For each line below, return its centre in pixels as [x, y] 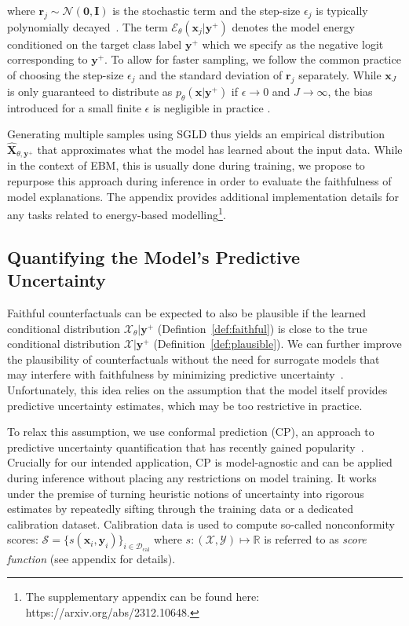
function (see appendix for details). [91, 558]
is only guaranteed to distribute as [90, 91]
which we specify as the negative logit [293, 44]
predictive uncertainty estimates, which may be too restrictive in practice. [185, 405]
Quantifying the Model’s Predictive [154, 256]
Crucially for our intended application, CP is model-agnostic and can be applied [200, 462]
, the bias [350, 91]
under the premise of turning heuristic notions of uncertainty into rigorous [186, 493]
